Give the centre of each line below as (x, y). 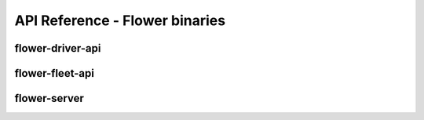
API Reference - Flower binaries (120, 20)
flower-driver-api (58, 48)
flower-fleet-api (54, 73)
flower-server (49, 98)
